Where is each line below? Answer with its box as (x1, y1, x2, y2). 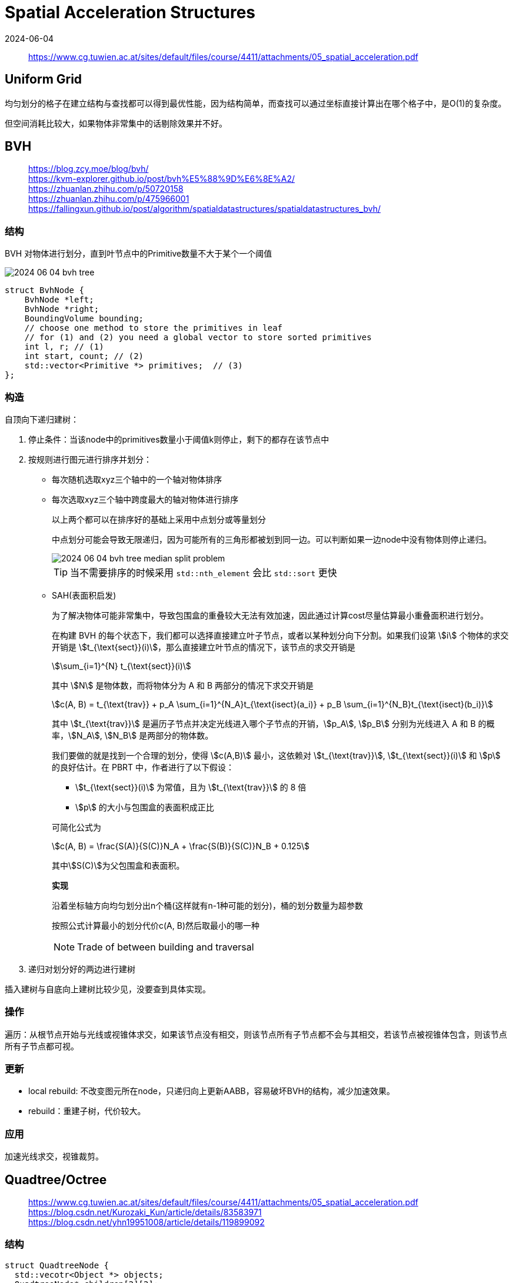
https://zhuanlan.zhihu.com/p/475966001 (28, 194, 189, 204)
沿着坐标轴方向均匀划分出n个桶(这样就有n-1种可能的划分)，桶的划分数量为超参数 (52, 900, 363, 910)
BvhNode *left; (24, 295, 94, 305)
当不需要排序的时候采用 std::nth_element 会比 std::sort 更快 (70, 566, 337, 579)
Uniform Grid (5, 72, 82, 87)
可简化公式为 (52, 822, 101, 832)
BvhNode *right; (24, 304, 99, 314)
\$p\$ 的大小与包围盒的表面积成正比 (75, 802, 214, 812)
